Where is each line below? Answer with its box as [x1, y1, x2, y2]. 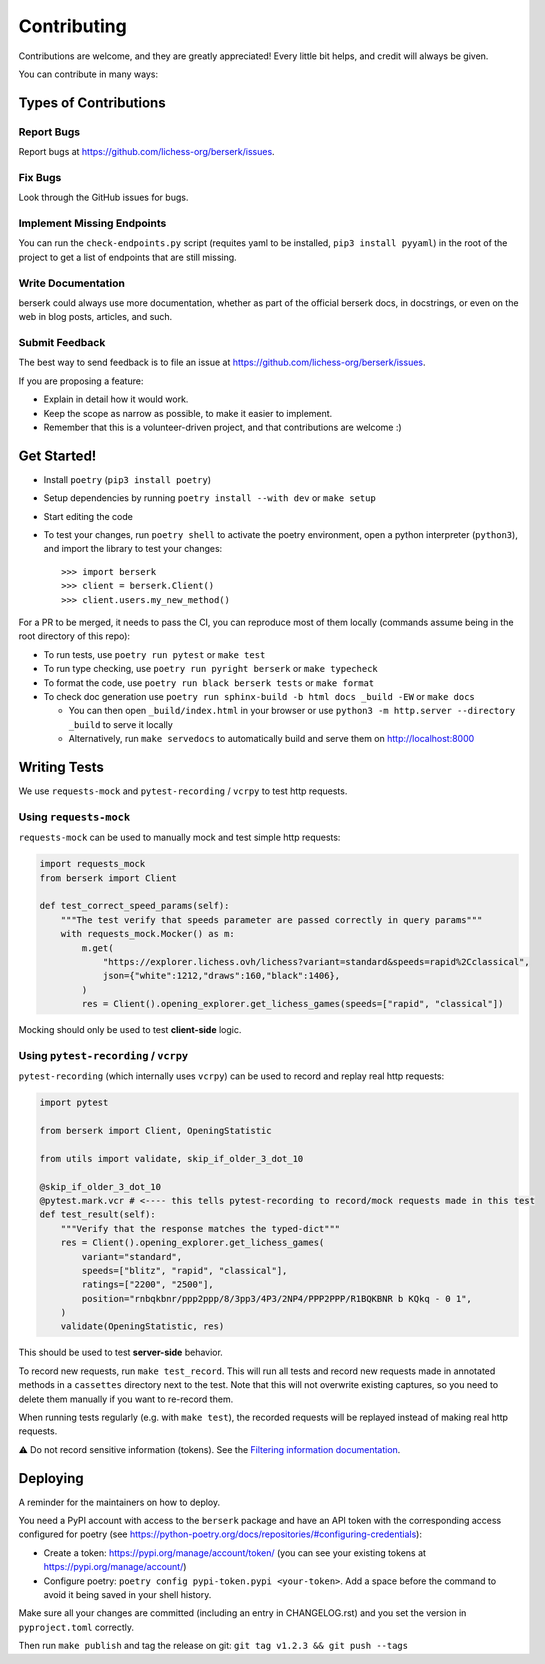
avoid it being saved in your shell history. [43, 1589, 212, 1601]
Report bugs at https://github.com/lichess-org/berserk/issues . [18, 146, 275, 158]
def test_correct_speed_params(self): [39, 900, 230, 912]
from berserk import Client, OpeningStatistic [39, 1125, 272, 1136]
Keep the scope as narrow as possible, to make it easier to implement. [43, 407, 333, 419]
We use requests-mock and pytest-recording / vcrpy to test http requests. [18, 785, 348, 797]
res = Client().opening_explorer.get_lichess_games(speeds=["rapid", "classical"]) [81, 998, 504, 1010]
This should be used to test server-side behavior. [18, 1346, 224, 1359]
